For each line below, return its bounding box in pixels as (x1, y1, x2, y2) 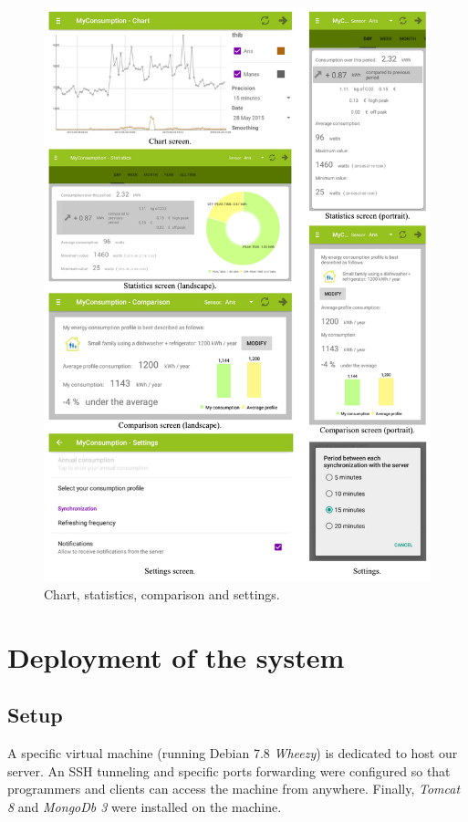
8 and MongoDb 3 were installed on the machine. (7, 796, 282, 816)
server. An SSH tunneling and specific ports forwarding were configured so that (7, 761, 451, 780)
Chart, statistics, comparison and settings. (44, 584, 280, 603)
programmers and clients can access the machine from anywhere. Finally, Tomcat (7, 779, 461, 798)
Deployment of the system (7, 638, 345, 675)
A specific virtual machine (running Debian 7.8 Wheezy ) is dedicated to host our (7, 744, 458, 762)
